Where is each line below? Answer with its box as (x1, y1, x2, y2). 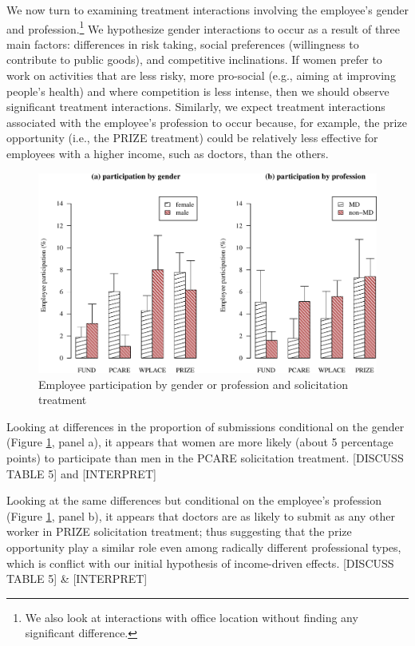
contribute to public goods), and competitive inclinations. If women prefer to (6, 51, 382, 68)
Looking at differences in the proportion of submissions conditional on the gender (6, 418, 405, 434)
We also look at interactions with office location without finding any (25, 608, 358, 625)
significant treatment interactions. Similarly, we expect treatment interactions (6, 98, 385, 115)
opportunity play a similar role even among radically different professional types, (6, 539, 401, 556)
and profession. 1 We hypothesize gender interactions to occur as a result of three (6, 18, 401, 37)
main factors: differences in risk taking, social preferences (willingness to (6, 35, 359, 52)
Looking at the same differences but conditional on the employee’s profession (6, 492, 382, 509)
